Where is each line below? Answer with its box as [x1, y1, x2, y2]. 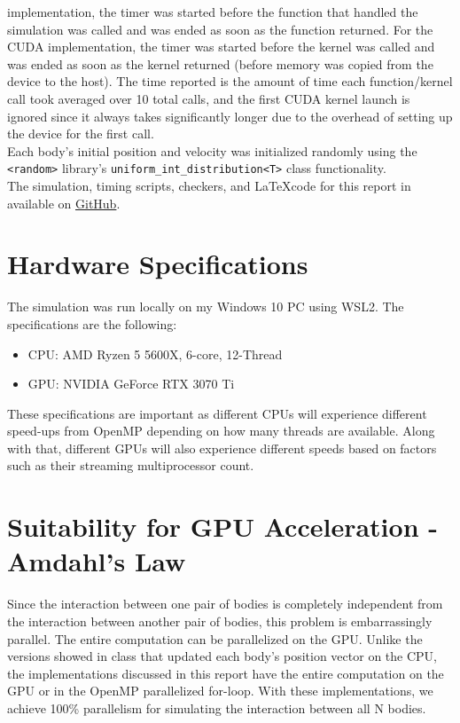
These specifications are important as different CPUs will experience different [7, 404, 427, 422]
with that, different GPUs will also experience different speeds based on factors [7, 438, 437, 457]
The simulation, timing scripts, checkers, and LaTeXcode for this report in [7, 177, 411, 194]
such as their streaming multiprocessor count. [7, 456, 254, 475]
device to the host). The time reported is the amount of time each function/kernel [7, 72, 453, 90]
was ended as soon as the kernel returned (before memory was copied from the [7, 54, 433, 73]
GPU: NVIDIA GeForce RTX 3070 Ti [27, 374, 235, 393]
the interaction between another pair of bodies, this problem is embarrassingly [7, 611, 433, 630]
